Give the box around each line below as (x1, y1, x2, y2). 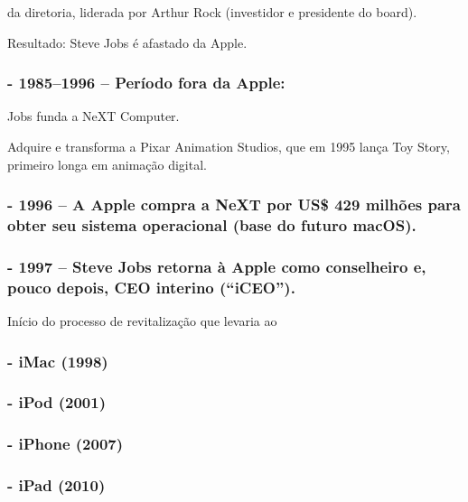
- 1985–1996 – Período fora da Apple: (7, 71, 285, 94)
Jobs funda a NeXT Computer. (7, 107, 180, 125)
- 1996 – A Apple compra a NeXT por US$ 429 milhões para (7, 193, 461, 216)
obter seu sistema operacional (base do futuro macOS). (7, 214, 417, 237)
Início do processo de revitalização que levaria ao (7, 311, 277, 330)
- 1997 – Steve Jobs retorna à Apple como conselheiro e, (7, 255, 426, 277)
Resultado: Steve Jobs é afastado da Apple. (7, 33, 248, 51)
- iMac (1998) (7, 349, 108, 372)
